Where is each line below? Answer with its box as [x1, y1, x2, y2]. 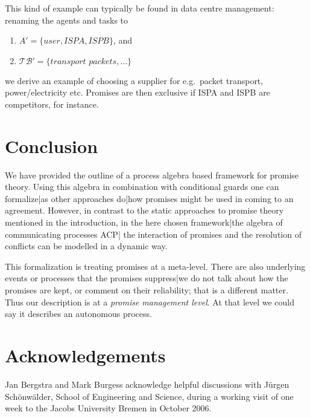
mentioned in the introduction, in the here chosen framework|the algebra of [5, 216, 283, 229]
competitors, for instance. [5, 97, 99, 110]
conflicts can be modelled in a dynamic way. [5, 240, 168, 252]
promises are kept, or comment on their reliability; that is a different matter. [5, 284, 288, 296]
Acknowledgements [5, 343, 166, 367]
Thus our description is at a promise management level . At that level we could [5, 295, 295, 308]
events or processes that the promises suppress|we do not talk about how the [5, 272, 288, 284]
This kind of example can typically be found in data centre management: [5, 2, 274, 14]
